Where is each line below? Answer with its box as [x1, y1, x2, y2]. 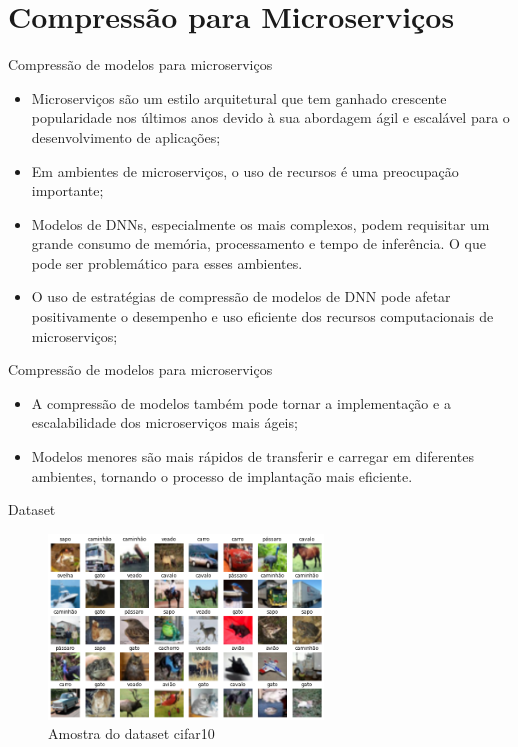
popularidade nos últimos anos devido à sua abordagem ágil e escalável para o [31, 107, 510, 128]
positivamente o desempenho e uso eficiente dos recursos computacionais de [31, 306, 494, 327]
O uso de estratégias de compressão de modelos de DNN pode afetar [31, 286, 451, 307]
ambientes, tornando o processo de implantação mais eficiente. [31, 465, 413, 486]
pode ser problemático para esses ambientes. [31, 252, 303, 273]
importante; [31, 180, 104, 201]
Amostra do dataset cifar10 [48, 723, 215, 744]
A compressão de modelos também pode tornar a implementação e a [31, 392, 451, 413]
